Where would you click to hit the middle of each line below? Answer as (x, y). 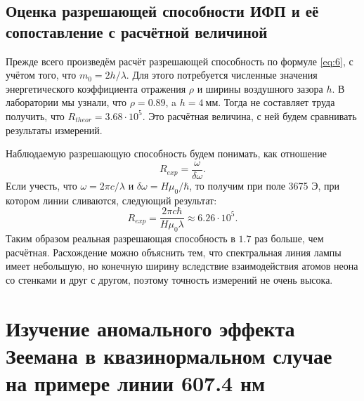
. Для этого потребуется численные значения (222, 75)
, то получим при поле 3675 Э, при (265, 185)
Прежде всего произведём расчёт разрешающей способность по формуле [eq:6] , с (180, 61)
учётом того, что (41, 75)
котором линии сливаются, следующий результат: (111, 200)
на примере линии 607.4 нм (136, 383)
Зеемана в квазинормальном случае (169, 355)
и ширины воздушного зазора (260, 88)
